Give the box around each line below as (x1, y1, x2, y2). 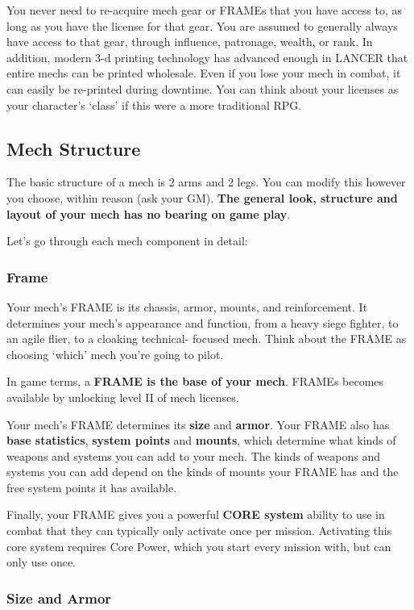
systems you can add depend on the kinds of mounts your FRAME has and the (6, 463, 399, 480)
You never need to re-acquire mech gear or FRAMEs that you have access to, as (6, 2, 403, 18)
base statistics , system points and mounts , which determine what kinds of (6, 432, 396, 449)
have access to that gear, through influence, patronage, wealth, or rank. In (6, 33, 373, 50)
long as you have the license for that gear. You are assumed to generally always (6, 17, 398, 34)
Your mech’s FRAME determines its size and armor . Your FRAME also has (6, 416, 390, 432)
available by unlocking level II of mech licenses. (6, 388, 239, 405)
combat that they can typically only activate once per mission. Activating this (6, 522, 392, 539)
